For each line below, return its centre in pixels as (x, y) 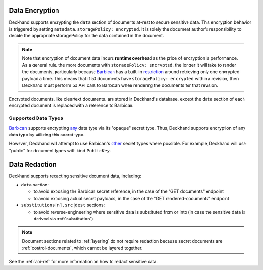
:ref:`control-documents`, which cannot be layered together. (82, 248)
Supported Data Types (36, 118)
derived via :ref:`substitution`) (63, 219)
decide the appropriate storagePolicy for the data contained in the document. (86, 36)
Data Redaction (33, 164)
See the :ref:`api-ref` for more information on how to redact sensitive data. (84, 261)
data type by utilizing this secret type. (47, 135)
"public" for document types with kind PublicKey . (60, 150)
